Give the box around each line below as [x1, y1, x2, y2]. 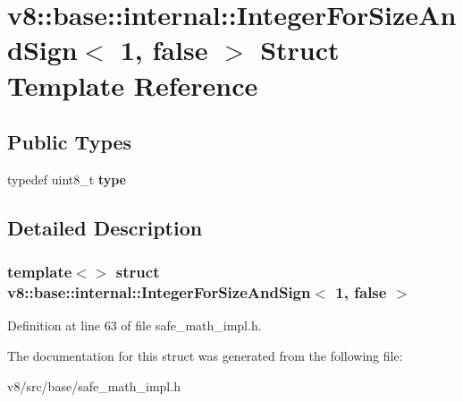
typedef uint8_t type [7, 169, 126, 188]
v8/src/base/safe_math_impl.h [7, 376, 181, 395]
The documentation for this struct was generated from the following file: [7, 346, 403, 365]
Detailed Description [7, 213, 203, 241]
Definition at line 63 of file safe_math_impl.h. [7, 316, 262, 335]
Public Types [7, 128, 132, 156]
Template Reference [7, 66, 258, 103]
